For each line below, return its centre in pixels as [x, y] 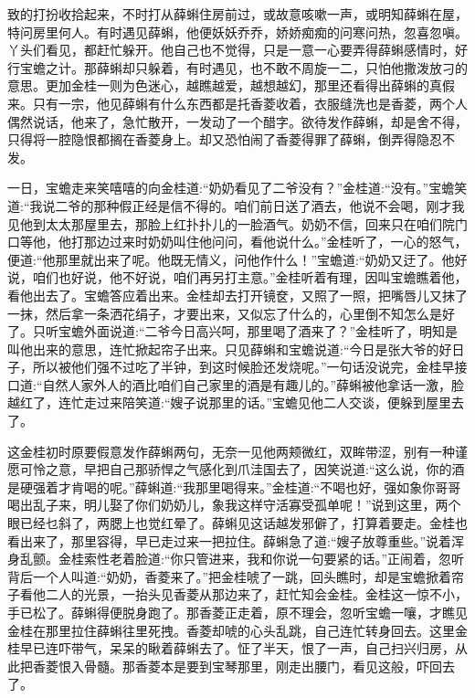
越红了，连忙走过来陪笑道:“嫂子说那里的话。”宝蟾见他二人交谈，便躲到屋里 [230, 402]
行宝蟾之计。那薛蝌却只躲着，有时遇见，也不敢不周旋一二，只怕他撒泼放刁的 [237, 67]
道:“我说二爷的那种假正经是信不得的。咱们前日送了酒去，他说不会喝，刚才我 [236, 205]
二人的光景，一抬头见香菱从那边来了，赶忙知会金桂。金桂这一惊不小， [256, 594]
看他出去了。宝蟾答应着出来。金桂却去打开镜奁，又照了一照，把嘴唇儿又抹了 [237, 295]
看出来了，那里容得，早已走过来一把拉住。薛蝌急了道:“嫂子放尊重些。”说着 [230, 540]
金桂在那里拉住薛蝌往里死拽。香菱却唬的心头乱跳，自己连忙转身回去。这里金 [237, 630]
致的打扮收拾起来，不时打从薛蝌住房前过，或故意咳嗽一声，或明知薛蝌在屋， [237, 14]
